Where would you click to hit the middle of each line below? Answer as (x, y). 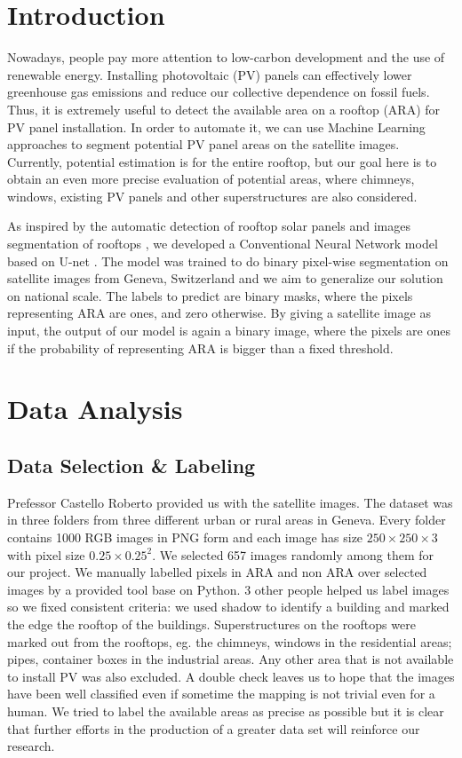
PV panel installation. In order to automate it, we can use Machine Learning (216, 126)
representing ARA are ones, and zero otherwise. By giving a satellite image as (219, 313)
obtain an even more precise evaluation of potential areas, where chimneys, (211, 179)
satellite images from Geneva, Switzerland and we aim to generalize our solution (225, 278)
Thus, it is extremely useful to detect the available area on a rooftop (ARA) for (224, 109)
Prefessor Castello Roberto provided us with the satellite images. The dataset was (230, 502)
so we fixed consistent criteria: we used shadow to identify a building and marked (228, 607)
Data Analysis (95, 409)
